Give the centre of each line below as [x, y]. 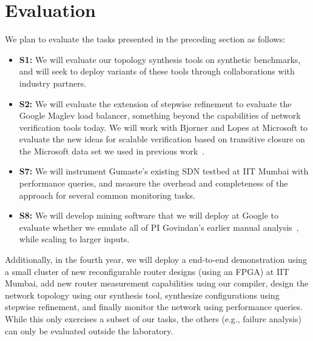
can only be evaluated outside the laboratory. [89, 330]
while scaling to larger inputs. [74, 239]
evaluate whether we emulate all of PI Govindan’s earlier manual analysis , [159, 227]
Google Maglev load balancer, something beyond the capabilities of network [160, 115]
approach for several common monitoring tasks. [107, 195]
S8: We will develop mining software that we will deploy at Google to [149, 215]
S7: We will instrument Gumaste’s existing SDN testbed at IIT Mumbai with [164, 171]
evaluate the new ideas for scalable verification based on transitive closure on [162, 139]
